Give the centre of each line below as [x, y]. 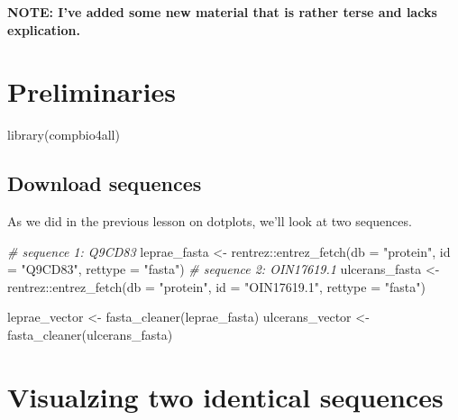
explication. [44, 29]
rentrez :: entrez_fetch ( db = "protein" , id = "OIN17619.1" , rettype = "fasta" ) [216, 286]
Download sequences [105, 183]
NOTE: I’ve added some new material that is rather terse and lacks [222, 12]
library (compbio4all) [64, 135]
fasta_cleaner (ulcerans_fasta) [90, 335]
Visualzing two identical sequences [225, 396]
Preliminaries [92, 91]
